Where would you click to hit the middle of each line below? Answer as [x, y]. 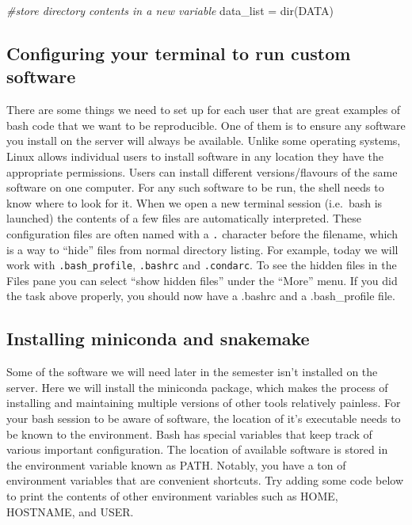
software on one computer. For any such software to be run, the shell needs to [195, 187]
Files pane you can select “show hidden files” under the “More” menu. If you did [202, 280]
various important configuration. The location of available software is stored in [197, 449]
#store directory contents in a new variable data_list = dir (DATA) [170, 10]
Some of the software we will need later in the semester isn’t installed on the [192, 372]
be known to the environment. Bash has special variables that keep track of [189, 434]
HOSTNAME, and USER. [70, 511]
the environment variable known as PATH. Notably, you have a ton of [176, 464]
